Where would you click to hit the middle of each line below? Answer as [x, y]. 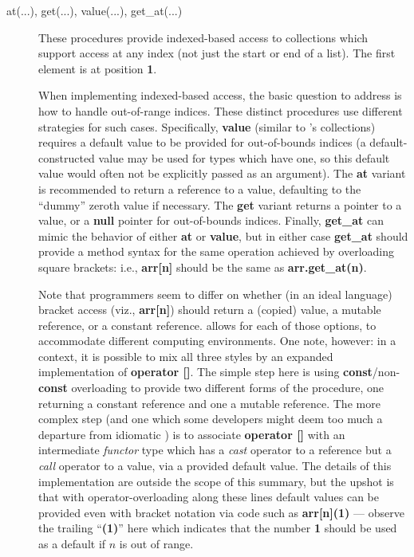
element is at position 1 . [98, 68]
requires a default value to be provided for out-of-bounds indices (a [202, 142]
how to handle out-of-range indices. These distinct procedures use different [221, 110]
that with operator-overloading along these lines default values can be [209, 497]
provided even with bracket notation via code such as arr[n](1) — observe [221, 512]
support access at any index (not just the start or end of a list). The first [217, 53]
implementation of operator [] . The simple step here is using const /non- [219, 372]
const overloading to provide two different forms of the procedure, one [211, 388]
